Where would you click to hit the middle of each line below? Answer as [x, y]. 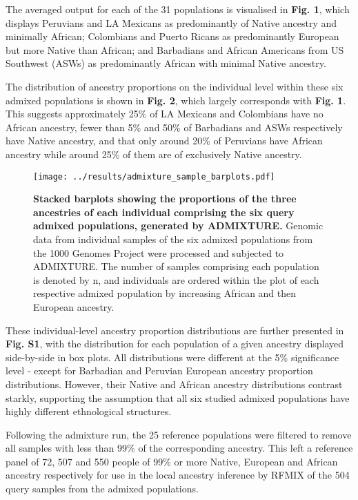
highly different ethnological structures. [89, 411]
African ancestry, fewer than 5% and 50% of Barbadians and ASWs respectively [174, 127]
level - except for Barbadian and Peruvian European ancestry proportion [159, 371]
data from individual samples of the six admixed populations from [173, 239]
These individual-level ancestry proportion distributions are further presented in [175, 330]
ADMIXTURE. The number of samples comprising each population [176, 266]
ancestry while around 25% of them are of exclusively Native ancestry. [154, 154]
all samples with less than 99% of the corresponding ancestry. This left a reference [179, 448]
